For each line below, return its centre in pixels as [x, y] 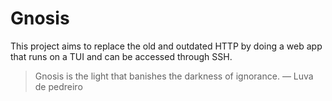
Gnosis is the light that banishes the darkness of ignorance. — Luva [174, 76]
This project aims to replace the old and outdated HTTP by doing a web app [166, 46]
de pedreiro [58, 86]
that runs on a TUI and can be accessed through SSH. [121, 56]
